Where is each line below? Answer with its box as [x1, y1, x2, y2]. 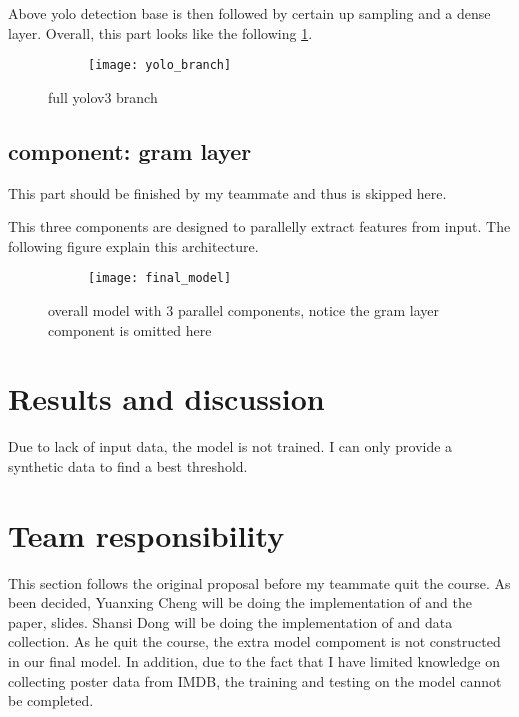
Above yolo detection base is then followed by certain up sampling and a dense [8, 3, 491, 23]
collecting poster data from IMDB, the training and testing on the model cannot [8, 670, 502, 691]
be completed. [8, 690, 94, 711]
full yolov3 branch [48, 86, 158, 107]
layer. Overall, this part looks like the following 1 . [8, 22, 313, 43]
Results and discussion [8, 378, 325, 419]
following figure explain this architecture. [8, 235, 259, 256]
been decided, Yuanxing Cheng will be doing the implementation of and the [8, 592, 472, 613]
